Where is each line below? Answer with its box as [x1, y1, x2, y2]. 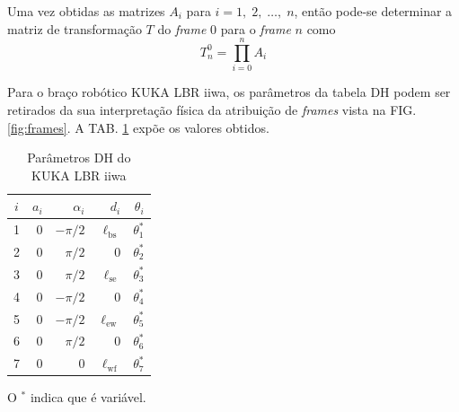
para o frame [220, 19, 291, 38]
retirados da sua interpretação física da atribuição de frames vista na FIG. [7, 100, 417, 118]
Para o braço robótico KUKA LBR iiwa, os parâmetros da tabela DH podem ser [7, 83, 451, 101]
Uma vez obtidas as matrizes [7, 2, 165, 20]
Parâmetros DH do [27, 148, 131, 167]
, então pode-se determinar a [294, 2, 453, 20]
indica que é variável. [30, 388, 146, 407]
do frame [157, 19, 207, 38]
